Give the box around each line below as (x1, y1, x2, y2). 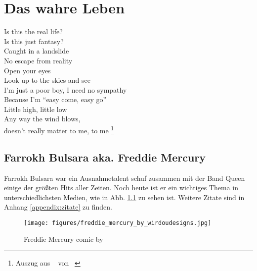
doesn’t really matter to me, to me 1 (4, 124, 114, 135)
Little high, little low (4, 104, 67, 114)
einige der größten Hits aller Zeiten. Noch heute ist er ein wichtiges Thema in (4, 182, 238, 193)
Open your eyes (4, 65, 51, 75)
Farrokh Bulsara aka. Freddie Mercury (4, 149, 206, 164)
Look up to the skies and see (4, 75, 91, 85)
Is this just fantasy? (4, 36, 64, 46)
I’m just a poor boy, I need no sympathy (4, 84, 127, 95)
